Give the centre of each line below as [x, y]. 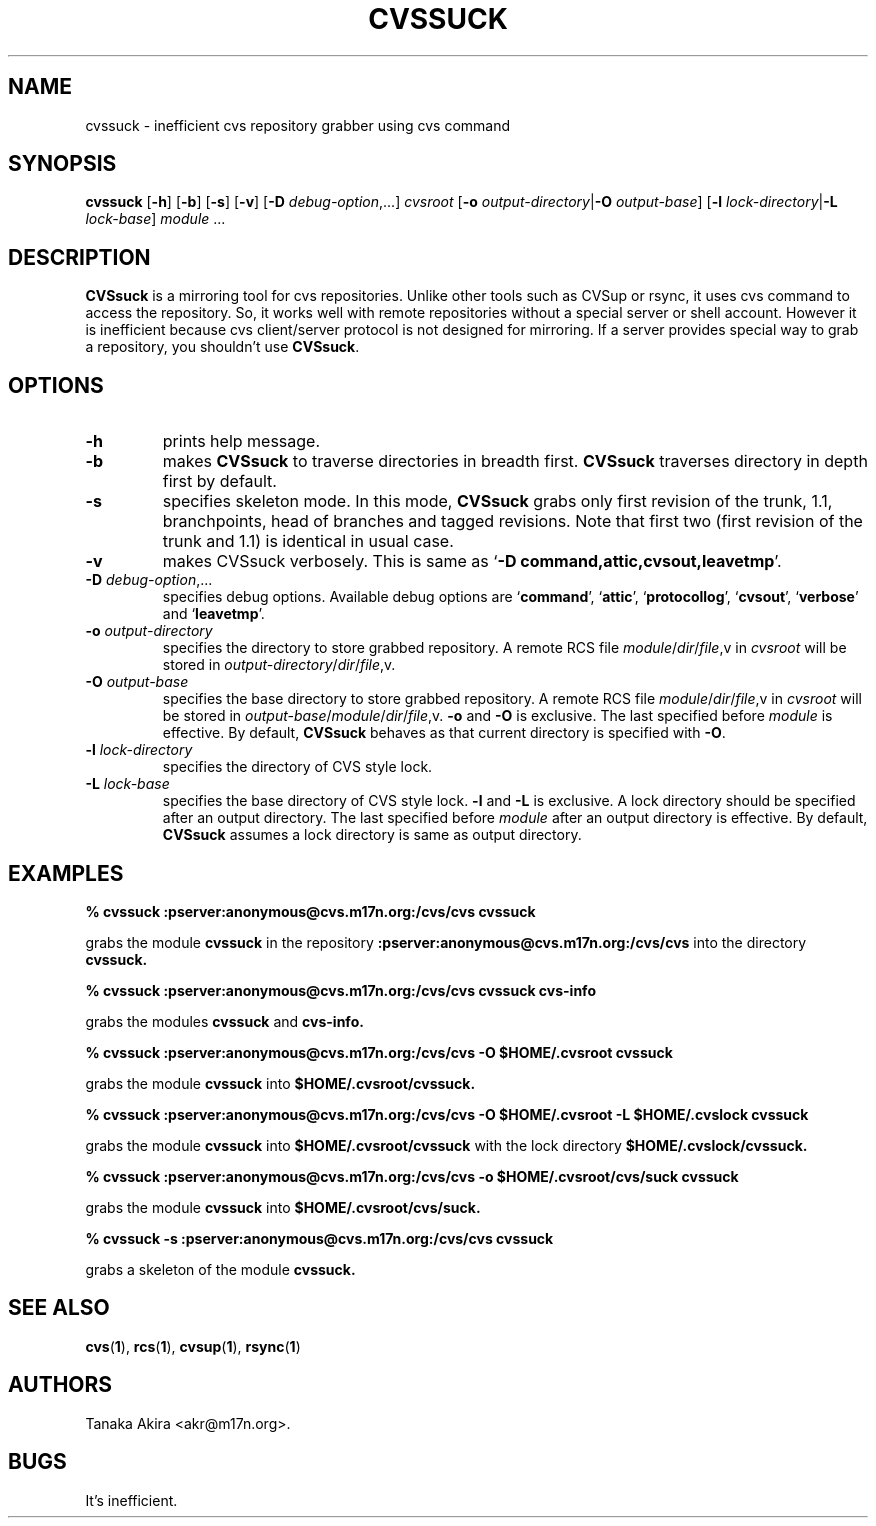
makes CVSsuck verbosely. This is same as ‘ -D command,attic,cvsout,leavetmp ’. [472, 561]
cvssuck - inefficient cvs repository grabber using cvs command [298, 125]
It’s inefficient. [131, 1500]
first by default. [219, 481]
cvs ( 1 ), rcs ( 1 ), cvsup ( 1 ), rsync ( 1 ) [193, 1346]
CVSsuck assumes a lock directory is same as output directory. [372, 835]
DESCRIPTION [79, 257]
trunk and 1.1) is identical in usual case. [308, 541]
